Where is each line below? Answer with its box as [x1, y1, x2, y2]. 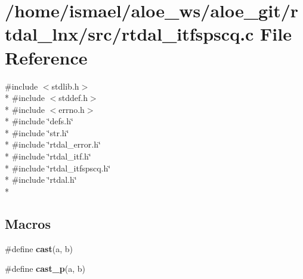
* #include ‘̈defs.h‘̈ [5, 115, 73, 127]
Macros [5, 214, 51, 232]
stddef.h [58, 91, 88, 104]
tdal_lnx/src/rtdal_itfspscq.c [5, 22, 254, 46]
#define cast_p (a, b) [5, 262, 86, 275]
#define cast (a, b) [5, 242, 73, 255]
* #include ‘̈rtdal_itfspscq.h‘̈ [5, 161, 111, 174]
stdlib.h [51, 79, 79, 92]
